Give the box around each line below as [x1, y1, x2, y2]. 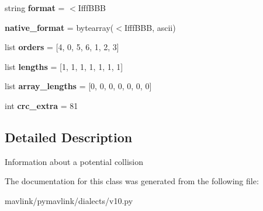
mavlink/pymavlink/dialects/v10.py [5, 194, 133, 206]
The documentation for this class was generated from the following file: [5, 175, 259, 187]
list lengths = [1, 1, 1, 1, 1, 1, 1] [5, 60, 123, 72]
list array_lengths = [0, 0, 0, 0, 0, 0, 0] [5, 80, 152, 92]
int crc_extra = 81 [5, 99, 78, 111]
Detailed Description [5, 128, 133, 146]
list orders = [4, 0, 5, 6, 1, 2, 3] [5, 41, 119, 53]
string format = [5, 2, 65, 13]
